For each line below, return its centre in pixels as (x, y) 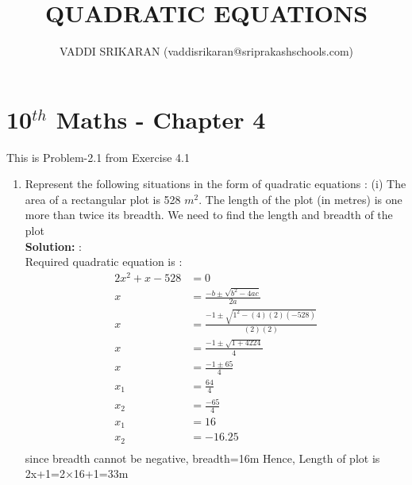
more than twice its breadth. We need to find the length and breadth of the (209, 215)
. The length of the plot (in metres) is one (300, 199)
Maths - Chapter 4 (161, 119)
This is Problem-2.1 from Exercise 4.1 (98, 157)
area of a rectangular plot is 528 (103, 199)
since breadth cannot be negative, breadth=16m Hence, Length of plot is (202, 458)
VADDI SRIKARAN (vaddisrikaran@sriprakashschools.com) (206, 51)
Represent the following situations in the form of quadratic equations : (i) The (216, 184)
